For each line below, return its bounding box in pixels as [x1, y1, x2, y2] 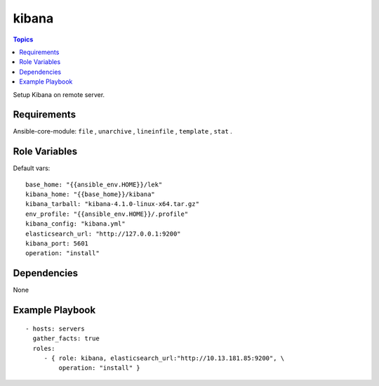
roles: [32, 345, 55, 352]
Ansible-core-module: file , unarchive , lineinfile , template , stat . [13, 127, 233, 136]
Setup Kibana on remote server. [13, 90, 105, 98]
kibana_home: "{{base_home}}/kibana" [25, 191, 156, 198]
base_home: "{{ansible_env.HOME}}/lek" [25, 180, 163, 188]
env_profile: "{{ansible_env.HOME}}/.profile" [25, 210, 189, 218]
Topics [13, 35, 34, 44]
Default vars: [13, 164, 51, 172]
